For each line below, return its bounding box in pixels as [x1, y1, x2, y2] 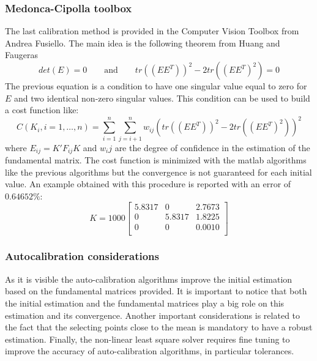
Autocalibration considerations [5, 248, 159, 264]
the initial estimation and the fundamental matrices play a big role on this [5, 296, 285, 309]
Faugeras [5, 48, 38, 61]
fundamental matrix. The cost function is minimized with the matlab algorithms [5, 154, 307, 166]
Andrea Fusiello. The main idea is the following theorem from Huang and [5, 36, 280, 49]
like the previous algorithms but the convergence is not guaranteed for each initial [5, 165, 312, 178]
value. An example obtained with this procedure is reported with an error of [5, 177, 291, 190]
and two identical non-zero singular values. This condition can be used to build [14, 91, 310, 104]
